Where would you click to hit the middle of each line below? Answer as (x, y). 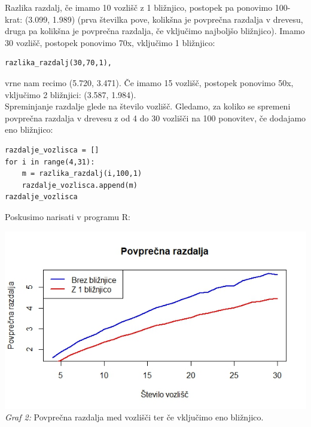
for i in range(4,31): (50, 162)
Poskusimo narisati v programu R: (68, 216)
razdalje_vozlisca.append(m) (80, 185)
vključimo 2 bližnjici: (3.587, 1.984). (71, 94)
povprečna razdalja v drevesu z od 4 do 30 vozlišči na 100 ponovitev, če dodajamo (155, 118)
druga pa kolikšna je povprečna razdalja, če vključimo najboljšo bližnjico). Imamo (155, 31)
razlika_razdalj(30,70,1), (58, 63)
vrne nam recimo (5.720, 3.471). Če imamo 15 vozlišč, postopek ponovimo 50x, (149, 82)
